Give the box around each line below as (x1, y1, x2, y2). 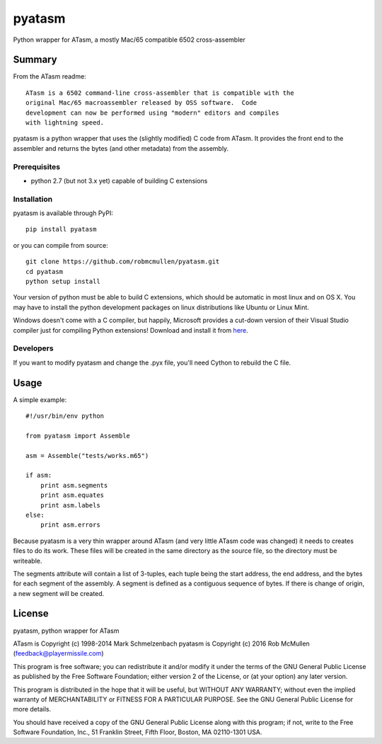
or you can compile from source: (13, 241, 109, 249)
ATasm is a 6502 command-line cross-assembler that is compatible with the (25, 88, 294, 97)
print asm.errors (40, 521, 100, 529)
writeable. (13, 556, 42, 565)
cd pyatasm (25, 268, 64, 275)
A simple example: (13, 395, 67, 404)
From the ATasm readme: (13, 72, 86, 81)
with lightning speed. (25, 119, 105, 127)
